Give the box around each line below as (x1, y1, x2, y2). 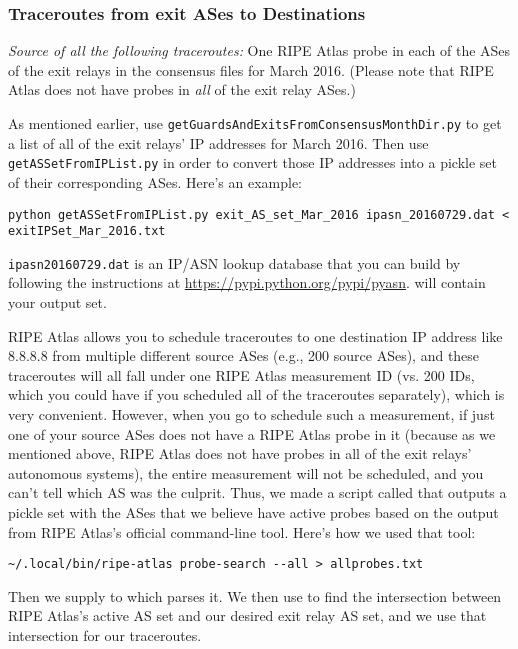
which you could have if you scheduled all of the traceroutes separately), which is (8, 384, 505, 405)
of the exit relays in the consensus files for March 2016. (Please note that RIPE (8, 59, 494, 80)
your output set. (8, 292, 107, 313)
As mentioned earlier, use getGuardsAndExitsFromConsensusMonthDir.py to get (8, 113, 502, 133)
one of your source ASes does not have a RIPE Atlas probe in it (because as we (8, 423, 496, 444)
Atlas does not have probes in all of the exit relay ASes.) (8, 79, 356, 100)
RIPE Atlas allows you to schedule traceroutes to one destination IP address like (8, 325, 503, 346)
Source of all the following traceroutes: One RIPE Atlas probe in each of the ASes (8, 40, 511, 61)
